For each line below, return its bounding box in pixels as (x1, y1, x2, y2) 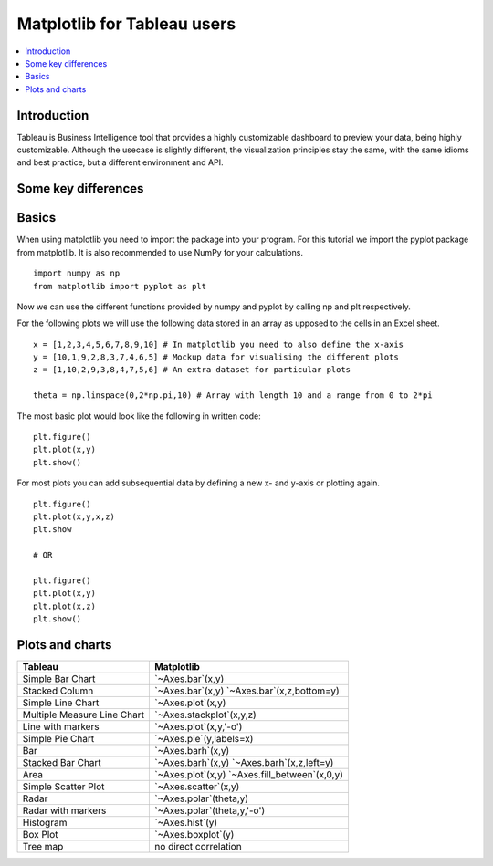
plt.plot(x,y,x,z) (33, 511, 116, 522)
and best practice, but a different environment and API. (16, 157, 224, 168)
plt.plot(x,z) (33, 600, 96, 611)
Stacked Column (22, 684, 94, 697)
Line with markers (22, 721, 100, 733)
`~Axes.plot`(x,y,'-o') (154, 721, 243, 733)
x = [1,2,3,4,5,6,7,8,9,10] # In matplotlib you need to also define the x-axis (33, 339, 404, 350)
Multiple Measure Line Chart (22, 708, 145, 721)
